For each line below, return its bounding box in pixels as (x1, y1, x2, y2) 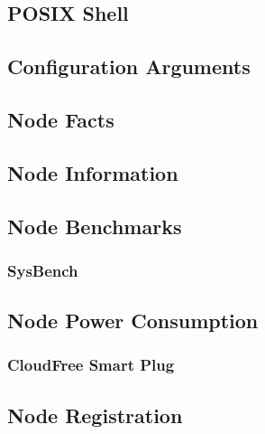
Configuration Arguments (7, 52, 251, 80)
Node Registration (7, 401, 183, 429)
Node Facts (7, 105, 114, 133)
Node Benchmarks (7, 212, 182, 240)
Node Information (7, 158, 178, 186)
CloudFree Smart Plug (7, 354, 175, 376)
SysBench (7, 259, 78, 281)
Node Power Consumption (7, 307, 259, 335)
